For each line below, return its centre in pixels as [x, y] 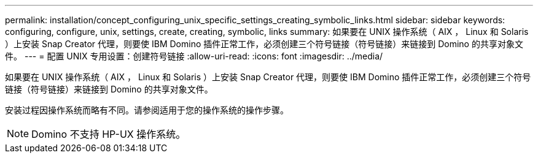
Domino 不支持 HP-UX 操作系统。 [109, 134]
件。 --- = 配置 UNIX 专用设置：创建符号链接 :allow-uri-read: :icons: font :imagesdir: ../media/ [194, 56]
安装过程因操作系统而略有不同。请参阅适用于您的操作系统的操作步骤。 [147, 110]
